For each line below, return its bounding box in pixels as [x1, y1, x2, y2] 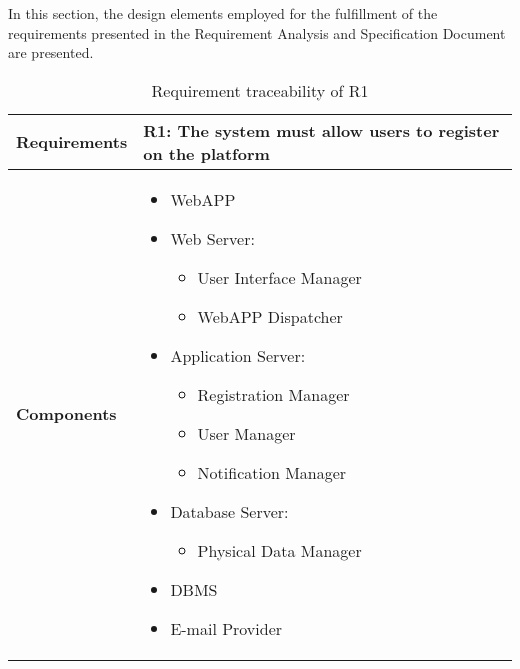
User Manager [197, 421, 296, 445]
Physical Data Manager [197, 538, 362, 562]
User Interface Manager [197, 265, 362, 289]
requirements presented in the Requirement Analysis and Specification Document [8, 22, 506, 43]
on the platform [143, 141, 270, 165]
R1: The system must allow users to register [143, 118, 500, 142]
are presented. [8, 42, 94, 63]
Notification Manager [197, 460, 347, 484]
